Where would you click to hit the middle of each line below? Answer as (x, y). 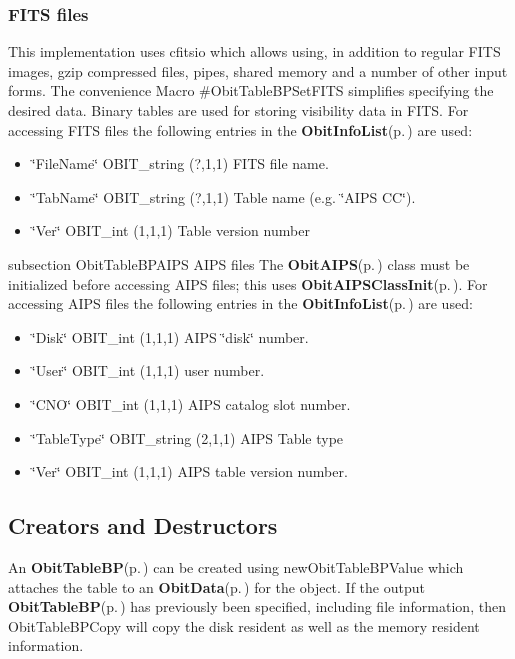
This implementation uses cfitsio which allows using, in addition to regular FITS (254, 51)
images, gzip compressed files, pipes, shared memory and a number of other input (258, 70)
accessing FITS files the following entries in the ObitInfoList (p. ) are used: (240, 129)
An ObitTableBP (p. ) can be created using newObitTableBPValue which (236, 566)
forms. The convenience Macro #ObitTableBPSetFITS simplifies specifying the (251, 90)
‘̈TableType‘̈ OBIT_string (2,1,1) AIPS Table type (187, 437)
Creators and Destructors (143, 525)
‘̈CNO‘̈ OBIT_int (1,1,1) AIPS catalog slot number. (191, 403)
